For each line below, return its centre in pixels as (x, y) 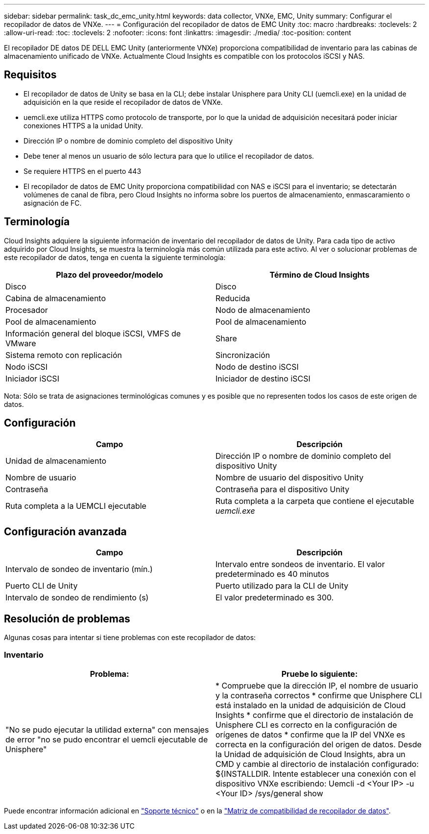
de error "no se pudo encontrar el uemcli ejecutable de (107, 739)
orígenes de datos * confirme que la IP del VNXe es (310, 734)
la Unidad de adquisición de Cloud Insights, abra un (310, 754)
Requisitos (30, 75)
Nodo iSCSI (26, 367)
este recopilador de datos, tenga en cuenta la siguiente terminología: (115, 257)
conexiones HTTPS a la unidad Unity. (83, 125)
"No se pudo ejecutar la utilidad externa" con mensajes (107, 729)
